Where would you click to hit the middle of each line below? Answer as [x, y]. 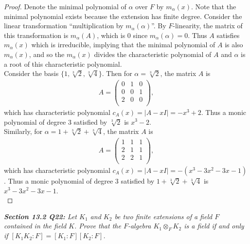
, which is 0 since [122, 35]
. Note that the [214, 6]
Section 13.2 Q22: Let [40, 216]
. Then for [117, 73]
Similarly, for [23, 131]
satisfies [228, 35]
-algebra [139, 226]
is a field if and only [214, 226]
